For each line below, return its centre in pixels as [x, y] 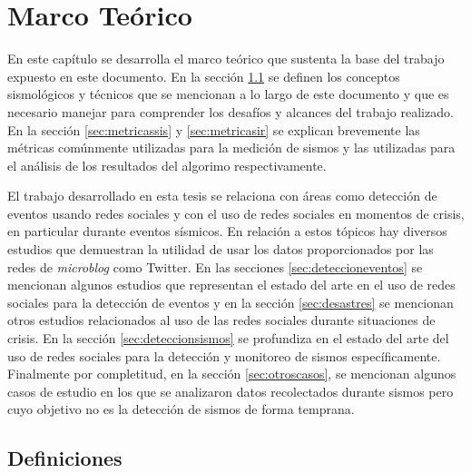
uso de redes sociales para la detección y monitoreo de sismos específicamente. [224, 355]
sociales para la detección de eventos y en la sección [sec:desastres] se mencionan [231, 302]
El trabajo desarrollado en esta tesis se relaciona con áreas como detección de [222, 196]
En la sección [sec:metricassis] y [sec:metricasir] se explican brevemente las [214, 129]
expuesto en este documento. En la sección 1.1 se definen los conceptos [204, 76]
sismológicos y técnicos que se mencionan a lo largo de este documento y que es [228, 94]
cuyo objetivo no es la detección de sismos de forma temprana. [181, 409]
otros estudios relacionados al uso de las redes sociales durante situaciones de [221, 320]
